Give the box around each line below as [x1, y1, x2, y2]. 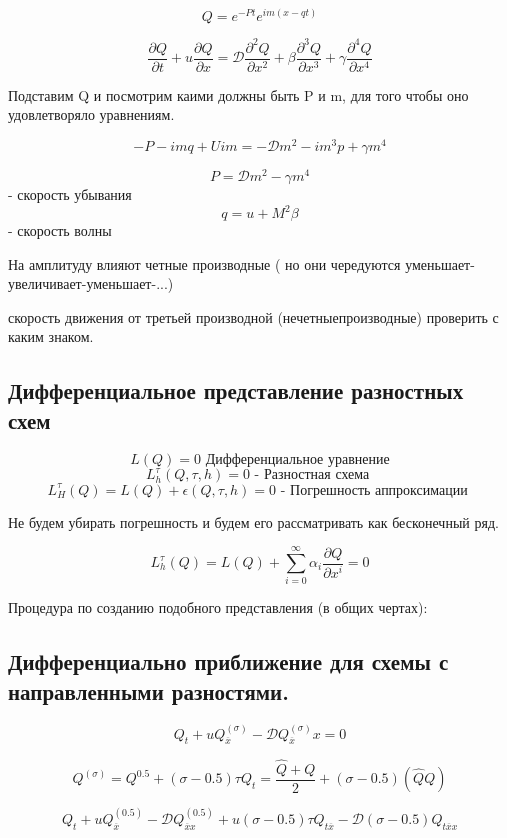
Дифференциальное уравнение [205, 452, 390, 467]
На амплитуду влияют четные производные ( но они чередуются [8, 253, 401, 274]
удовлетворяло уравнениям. [8, 104, 175, 125]
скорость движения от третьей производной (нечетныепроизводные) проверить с [8, 306, 499, 327]
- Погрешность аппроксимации [280, 483, 468, 498]
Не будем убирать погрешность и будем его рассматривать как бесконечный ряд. [8, 511, 499, 532]
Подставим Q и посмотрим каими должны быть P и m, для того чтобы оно [8, 84, 469, 105]
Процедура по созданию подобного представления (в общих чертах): [8, 597, 428, 618]
